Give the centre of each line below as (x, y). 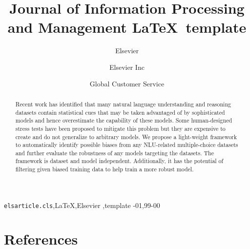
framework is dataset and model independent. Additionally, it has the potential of (119, 161)
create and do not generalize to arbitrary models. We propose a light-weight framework (126, 136)
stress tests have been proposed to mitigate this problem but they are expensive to (120, 128)
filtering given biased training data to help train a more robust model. (104, 169)
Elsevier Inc (127, 67)
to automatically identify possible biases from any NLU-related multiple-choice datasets (127, 145)
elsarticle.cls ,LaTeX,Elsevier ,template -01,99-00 (82, 205)
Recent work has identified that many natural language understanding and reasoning (123, 104)
